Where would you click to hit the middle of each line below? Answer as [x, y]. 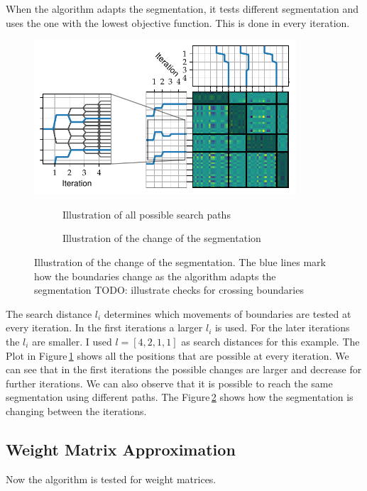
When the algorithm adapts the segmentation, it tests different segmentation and [182, 9]
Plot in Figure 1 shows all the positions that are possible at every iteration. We [177, 355]
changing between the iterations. [76, 410]
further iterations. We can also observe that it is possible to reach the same [169, 383]
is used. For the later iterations [282, 327]
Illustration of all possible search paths [147, 214]
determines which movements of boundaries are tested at [228, 313]
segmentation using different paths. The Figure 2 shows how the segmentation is [180, 397]
